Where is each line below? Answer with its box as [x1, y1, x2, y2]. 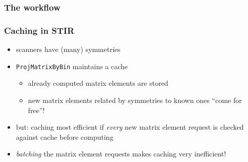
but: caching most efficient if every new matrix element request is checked [16, 122, 244, 132]
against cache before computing [16, 131, 114, 142]
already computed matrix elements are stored [28, 78, 169, 88]
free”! [28, 104, 45, 115]
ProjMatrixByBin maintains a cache [16, 61, 128, 71]
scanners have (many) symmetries [16, 44, 121, 55]
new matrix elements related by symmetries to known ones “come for [28, 94, 242, 105]
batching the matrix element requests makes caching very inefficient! [16, 148, 226, 159]
